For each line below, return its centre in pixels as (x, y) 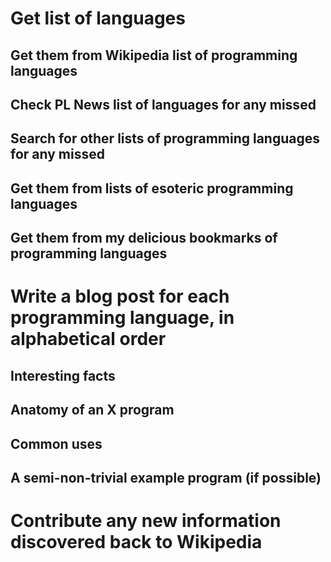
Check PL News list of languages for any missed (163, 104)
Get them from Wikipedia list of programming (154, 55)
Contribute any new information (146, 521)
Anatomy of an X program (92, 410)
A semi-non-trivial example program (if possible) (166, 477)
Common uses (56, 443)
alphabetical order (88, 339)
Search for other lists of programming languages (165, 138)
